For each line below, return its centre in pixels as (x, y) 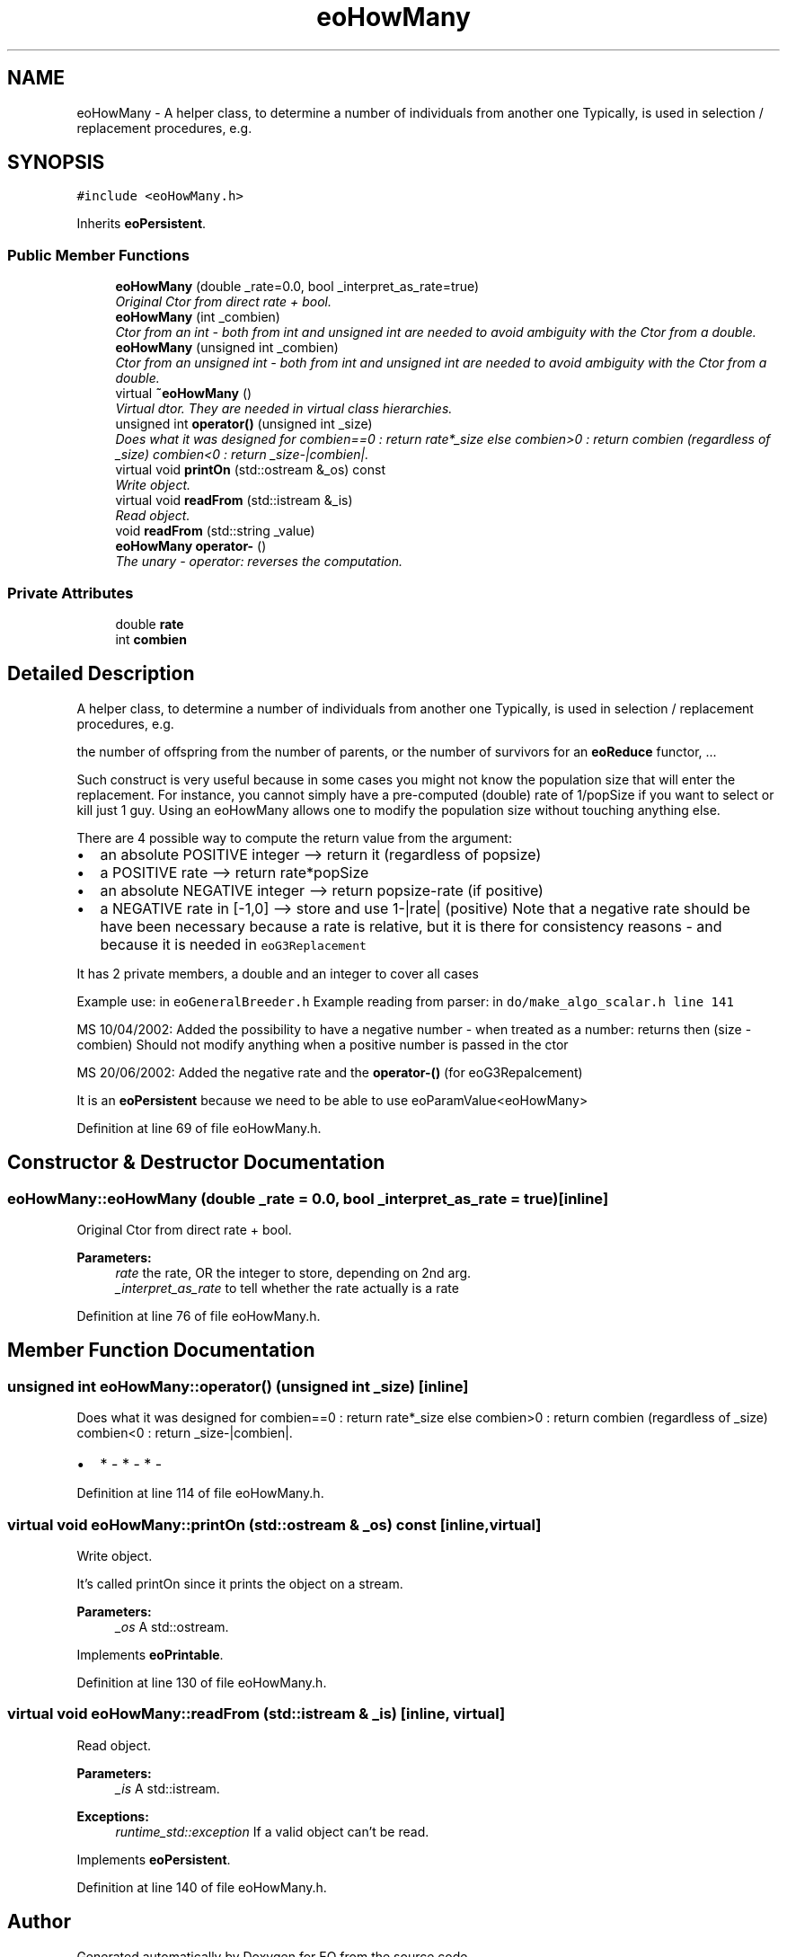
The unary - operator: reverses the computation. (259, 562)
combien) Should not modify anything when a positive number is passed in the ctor (323, 1044)
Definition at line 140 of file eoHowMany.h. (202, 1887)
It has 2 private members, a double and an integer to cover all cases (278, 973)
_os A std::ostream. (172, 1626)
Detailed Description (101, 674)
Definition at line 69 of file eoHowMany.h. (199, 1128)
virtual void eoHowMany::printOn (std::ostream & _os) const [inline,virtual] (274, 1524)
